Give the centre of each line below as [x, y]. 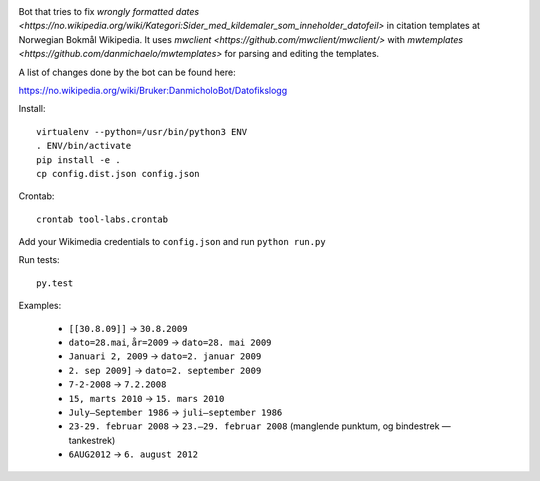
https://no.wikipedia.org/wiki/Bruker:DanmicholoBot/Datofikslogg [153, 90]
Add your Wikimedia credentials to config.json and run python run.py [172, 242]
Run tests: [39, 260]
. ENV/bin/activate [84, 146]
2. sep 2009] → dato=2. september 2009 [165, 370]
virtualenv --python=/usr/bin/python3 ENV [142, 131]
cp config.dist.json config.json [118, 173]
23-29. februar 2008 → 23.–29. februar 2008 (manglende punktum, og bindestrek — [260, 426]
